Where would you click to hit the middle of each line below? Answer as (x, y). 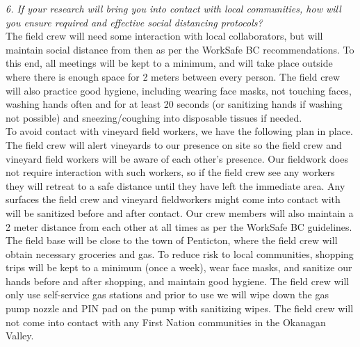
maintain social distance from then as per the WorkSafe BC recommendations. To (180, 49)
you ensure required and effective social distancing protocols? (134, 22)
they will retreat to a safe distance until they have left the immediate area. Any (175, 185)
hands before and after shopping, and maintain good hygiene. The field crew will (178, 281)
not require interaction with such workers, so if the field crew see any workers (170, 172)
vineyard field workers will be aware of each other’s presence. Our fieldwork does (177, 158)
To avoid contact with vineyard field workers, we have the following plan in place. (179, 131)
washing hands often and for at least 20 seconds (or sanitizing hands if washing (174, 104)
